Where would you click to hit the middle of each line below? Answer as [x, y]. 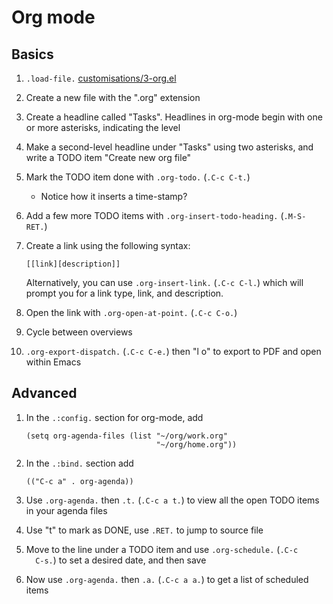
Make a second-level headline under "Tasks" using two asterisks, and [169, 147]
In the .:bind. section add [79, 463]
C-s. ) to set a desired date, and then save [121, 560]
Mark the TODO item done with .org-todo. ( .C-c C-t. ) [138, 177]
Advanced [44, 393]
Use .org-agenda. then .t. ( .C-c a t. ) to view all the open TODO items [172, 500]
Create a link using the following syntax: [108, 245]
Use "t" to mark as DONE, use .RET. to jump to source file [144, 530]
